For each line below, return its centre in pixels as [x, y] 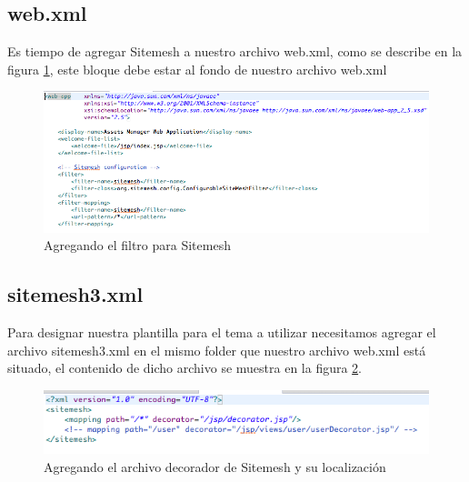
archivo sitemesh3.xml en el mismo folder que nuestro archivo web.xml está [217, 350]
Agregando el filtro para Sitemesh [137, 245]
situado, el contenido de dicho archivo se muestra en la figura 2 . [185, 368]
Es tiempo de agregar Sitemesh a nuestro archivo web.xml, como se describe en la [235, 51]
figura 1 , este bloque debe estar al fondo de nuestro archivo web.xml [197, 69]
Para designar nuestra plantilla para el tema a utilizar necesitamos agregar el [222, 332]
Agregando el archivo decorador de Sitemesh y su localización [215, 466]
